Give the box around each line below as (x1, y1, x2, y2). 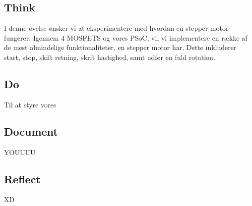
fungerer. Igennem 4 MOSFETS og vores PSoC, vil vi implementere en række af (4, 32, 248, 43)
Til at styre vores (4, 99, 57, 109)
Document (4, 123, 58, 139)
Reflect (4, 171, 41, 186)
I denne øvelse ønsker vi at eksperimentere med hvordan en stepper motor (4, 23, 229, 33)
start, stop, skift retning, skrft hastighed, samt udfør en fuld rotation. (4, 51, 215, 62)
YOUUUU (4, 147, 36, 157)
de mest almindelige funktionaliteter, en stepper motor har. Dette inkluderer (4, 42, 237, 52)
